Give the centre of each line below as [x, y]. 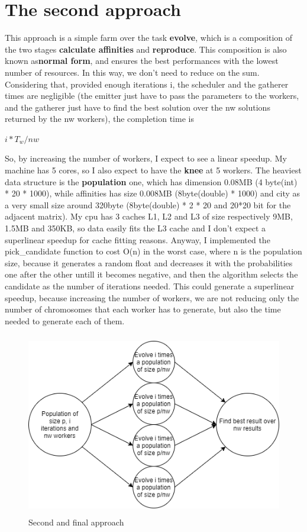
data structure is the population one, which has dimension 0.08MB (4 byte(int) [151, 181]
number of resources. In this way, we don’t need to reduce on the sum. [132, 72]
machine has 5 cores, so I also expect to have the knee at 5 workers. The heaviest [153, 170]
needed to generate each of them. [65, 320]
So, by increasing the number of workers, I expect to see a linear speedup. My [146, 158]
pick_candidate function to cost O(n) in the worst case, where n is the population [153, 251]
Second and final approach [76, 522]
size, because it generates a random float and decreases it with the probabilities [149, 262]
